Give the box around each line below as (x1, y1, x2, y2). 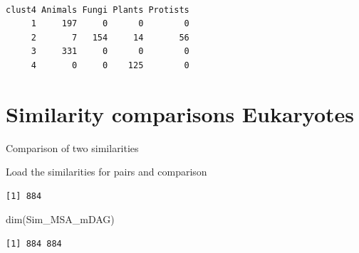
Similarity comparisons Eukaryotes (6, 99, 354, 128)
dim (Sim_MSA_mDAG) (6, 212, 115, 227)
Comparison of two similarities (6, 140, 139, 155)
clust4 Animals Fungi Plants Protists (6, 4, 189, 15)
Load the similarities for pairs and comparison (6, 164, 207, 179)
